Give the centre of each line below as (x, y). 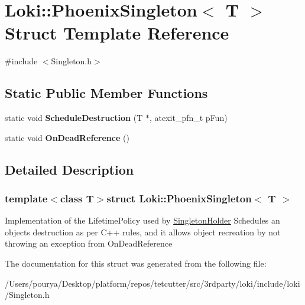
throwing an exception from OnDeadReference (89, 243)
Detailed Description (69, 169)
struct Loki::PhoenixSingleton (179, 198)
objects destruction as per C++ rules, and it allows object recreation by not (143, 232)
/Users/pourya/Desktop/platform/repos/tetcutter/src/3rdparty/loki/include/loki (152, 283)
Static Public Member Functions (106, 93)
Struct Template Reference (117, 33)
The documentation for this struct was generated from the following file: (136, 263)
